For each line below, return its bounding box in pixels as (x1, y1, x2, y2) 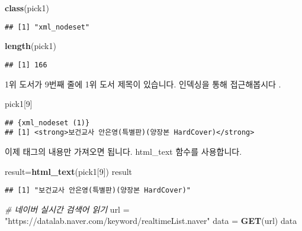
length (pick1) (5, 40, 56, 52)
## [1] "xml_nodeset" (5, 22, 90, 31)
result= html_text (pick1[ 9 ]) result (5, 165, 133, 177)
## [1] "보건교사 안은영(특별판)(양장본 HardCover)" (5, 186, 191, 195)
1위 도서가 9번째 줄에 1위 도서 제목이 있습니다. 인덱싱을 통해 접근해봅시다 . (5, 77, 281, 90)
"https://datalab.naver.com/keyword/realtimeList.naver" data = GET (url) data (5, 214, 297, 227)
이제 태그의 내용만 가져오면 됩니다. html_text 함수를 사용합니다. (5, 145, 242, 157)
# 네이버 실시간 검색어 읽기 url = (5, 203, 130, 215)
